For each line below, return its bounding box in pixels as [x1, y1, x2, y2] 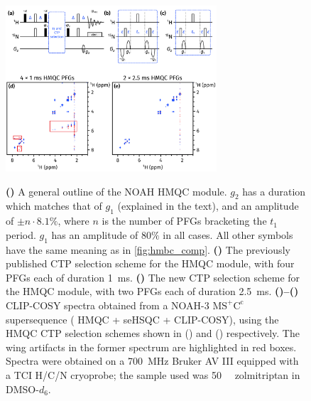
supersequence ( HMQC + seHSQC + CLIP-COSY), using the [6, 311, 279, 326]
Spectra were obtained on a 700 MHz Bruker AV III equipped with [6, 353, 299, 368]
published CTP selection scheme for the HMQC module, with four [6, 256, 295, 271]
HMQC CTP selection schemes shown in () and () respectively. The [6, 326, 300, 341]
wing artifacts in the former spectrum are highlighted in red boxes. [6, 339, 297, 354]
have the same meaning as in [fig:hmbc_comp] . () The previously [6, 242, 290, 257]
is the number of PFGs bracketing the [102, 213, 267, 228]
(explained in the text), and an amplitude [117, 198, 299, 213]
